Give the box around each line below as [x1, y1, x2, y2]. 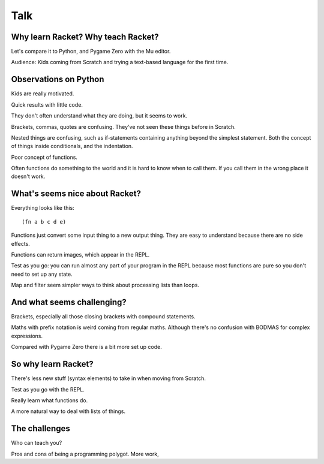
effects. [11, 240, 30, 247]
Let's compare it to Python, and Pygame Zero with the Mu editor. [11, 48, 171, 55]
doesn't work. [11, 173, 46, 180]
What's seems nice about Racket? [11, 189, 141, 199]
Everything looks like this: [11, 204, 74, 212]
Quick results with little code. [11, 101, 83, 108]
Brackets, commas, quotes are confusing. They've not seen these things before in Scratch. [11, 123, 236, 130]
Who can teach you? [11, 439, 62, 447]
